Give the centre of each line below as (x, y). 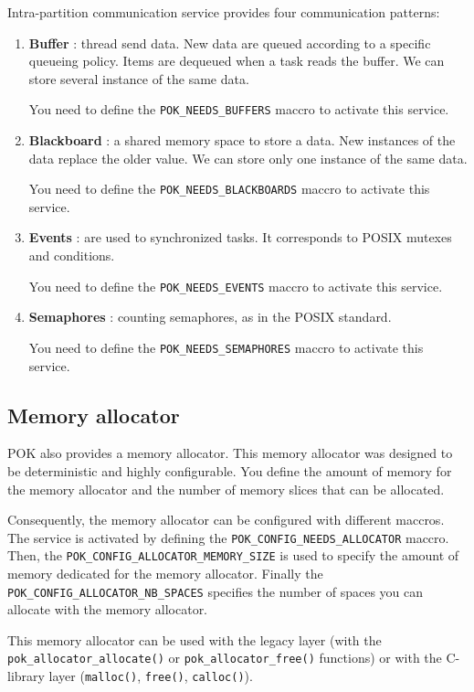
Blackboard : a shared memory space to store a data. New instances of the (242, 140)
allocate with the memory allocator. (108, 609)
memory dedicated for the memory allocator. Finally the (165, 574)
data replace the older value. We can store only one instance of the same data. (248, 158)
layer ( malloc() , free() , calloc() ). (151, 676)
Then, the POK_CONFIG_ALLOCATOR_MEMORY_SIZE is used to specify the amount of (233, 555)
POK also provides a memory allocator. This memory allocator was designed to (230, 453)
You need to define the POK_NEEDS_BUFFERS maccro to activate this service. (239, 109)
